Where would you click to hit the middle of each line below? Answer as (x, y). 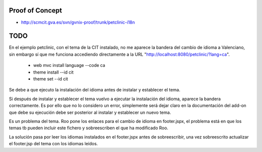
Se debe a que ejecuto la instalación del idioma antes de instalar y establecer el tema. (95, 90)
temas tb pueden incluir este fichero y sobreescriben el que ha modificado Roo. (89, 128)
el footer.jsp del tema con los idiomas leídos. (53, 144)
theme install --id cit (53, 72)
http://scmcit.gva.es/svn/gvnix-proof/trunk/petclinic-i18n (78, 22)
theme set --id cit (51, 79)
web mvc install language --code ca (69, 65)
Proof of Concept (36, 10)
